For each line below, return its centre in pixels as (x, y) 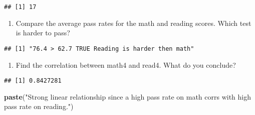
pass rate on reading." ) (39, 106)
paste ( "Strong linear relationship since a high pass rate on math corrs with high (127, 96)
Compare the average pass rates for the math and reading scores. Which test (134, 23)
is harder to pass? (43, 33)
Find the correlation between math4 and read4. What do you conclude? (126, 64)
